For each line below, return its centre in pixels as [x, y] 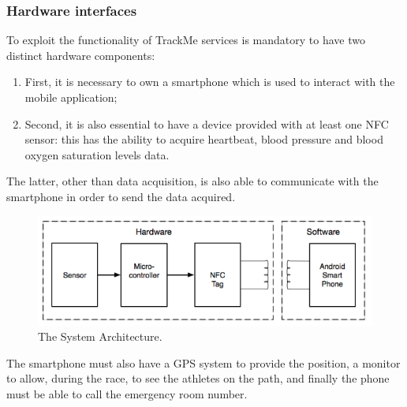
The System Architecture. [100, 336]
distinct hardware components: [81, 55]
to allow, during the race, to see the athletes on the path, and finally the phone [198, 378]
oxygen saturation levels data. [97, 154]
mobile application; [71, 97]
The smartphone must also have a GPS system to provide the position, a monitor [203, 362]
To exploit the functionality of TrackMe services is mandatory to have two [186, 40]
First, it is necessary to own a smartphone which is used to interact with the [210, 82]
